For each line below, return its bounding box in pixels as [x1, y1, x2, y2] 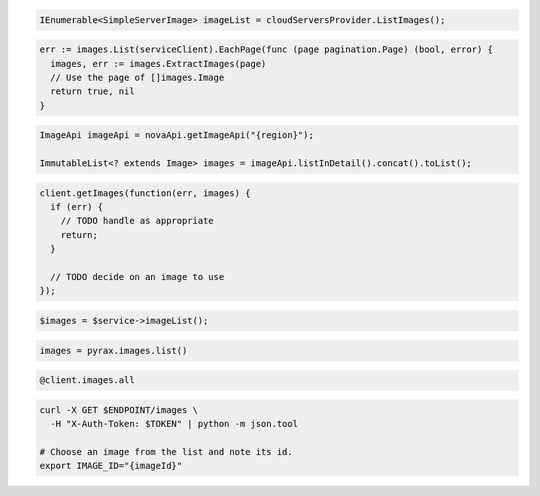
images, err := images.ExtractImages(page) [50, 58, 267, 69]
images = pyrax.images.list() [39, 345, 188, 356]
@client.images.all [39, 375, 135, 386]
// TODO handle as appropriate [60, 215, 214, 227]
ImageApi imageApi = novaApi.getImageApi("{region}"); [39, 130, 314, 141]
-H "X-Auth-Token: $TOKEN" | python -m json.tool [50, 418, 299, 430]
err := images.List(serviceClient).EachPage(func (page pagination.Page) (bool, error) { [39, 44, 494, 55]
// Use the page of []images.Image [50, 71, 225, 83]
